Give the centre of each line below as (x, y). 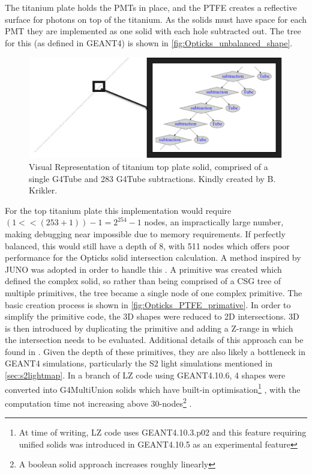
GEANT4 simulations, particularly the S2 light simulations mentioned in (139, 363)
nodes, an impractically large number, (214, 222)
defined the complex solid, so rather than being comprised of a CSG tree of (143, 281)
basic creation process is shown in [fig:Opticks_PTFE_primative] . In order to (148, 304)
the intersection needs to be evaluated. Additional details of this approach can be (154, 340)
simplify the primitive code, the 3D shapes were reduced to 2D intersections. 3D (152, 316)
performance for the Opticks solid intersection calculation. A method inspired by (153, 257)
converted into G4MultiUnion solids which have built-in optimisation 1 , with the (153, 388)
